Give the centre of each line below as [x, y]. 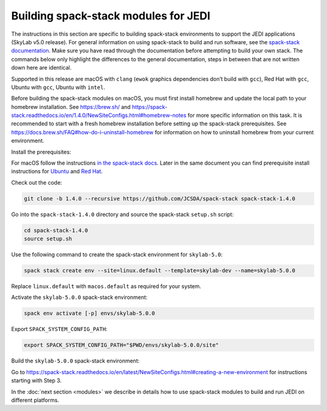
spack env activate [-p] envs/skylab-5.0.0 [90, 314]
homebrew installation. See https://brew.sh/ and [71, 107]
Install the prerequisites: [41, 152]
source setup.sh [48, 239]
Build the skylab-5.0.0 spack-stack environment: [75, 361]
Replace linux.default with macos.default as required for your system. [106, 286]
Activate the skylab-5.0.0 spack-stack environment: [79, 297]
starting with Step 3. [36, 381]
